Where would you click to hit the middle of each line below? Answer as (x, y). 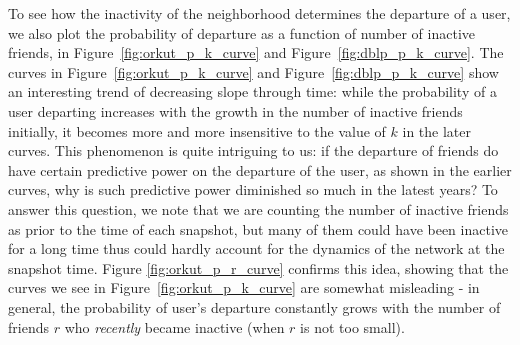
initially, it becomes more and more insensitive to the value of (197, 130)
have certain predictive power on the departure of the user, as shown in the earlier (260, 169)
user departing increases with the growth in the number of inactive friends (235, 110)
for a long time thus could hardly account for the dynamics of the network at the (256, 248)
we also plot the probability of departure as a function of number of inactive (242, 32)
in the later (437, 130)
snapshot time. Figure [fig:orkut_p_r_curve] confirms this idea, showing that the (258, 267)
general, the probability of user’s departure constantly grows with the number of (254, 306)
